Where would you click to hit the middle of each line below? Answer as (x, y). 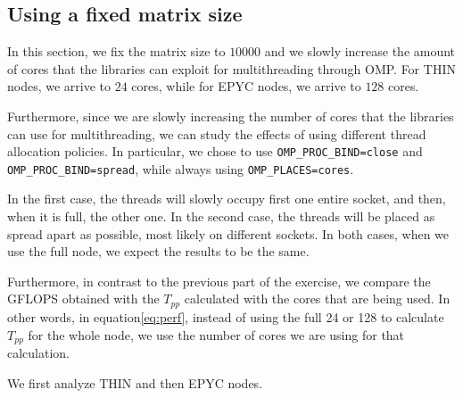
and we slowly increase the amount (360, 51)
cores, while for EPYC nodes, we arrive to (246, 86)
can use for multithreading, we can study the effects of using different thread (217, 133)
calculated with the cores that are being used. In (317, 298)
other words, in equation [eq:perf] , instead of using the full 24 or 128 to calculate (226, 316)
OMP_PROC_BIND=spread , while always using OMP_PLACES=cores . (181, 168)
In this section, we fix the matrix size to (116, 51)
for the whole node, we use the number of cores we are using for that (216, 334)
